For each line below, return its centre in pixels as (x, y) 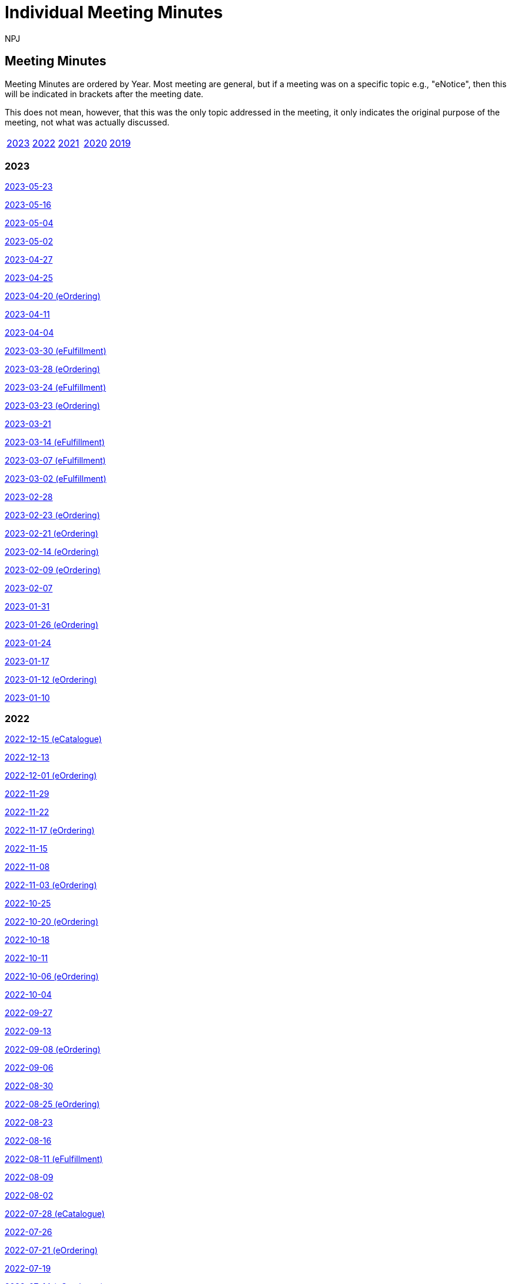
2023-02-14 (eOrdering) (52, 552)
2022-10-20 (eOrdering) (52, 922)
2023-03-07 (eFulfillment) (55, 461)
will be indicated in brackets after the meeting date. (104, 94)
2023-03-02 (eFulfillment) (56, 479)
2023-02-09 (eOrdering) (53, 570)
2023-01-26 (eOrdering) (52, 625)
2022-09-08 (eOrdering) (53, 1050)
